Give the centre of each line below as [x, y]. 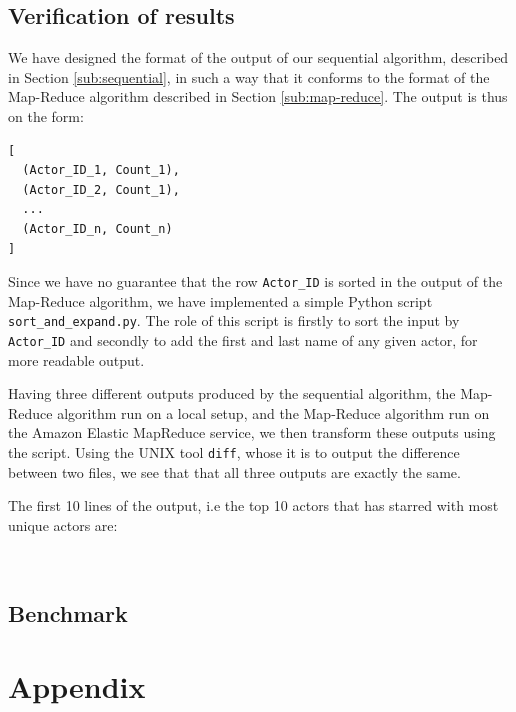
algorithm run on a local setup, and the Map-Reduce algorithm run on [273, 412]
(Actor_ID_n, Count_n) [97, 228]
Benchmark [68, 612]
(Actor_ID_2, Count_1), [101, 189]
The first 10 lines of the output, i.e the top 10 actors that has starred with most [253, 505]
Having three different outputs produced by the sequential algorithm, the [232, 393]
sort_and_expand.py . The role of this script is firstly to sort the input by [234, 320]
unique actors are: [63, 524]
